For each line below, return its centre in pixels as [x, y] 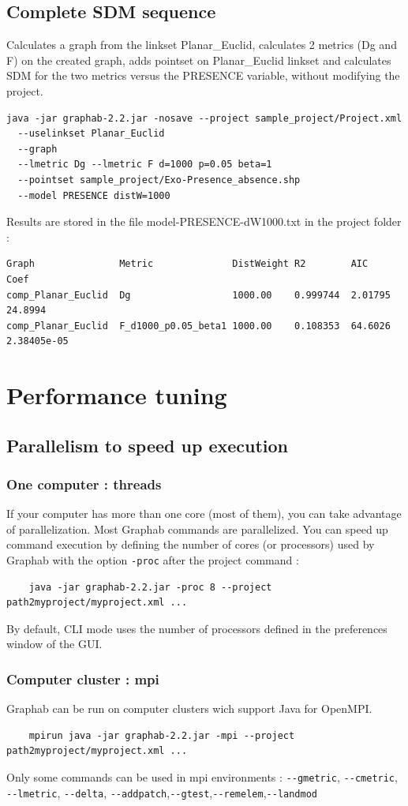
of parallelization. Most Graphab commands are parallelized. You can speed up [197, 529]
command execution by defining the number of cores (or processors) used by [191, 544]
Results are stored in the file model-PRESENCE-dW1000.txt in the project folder [204, 221]
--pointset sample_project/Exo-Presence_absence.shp [159, 180]
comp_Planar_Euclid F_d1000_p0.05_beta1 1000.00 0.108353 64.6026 [198, 326]
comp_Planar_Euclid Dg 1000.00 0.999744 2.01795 [198, 295]
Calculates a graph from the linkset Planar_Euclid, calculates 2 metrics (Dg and [202, 45]
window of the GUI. [54, 644]
